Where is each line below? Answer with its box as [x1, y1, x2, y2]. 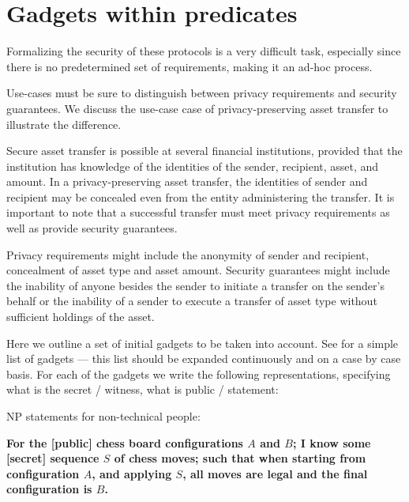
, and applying [92, 465, 172, 481]
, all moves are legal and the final [182, 465, 368, 481]
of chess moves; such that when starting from [114, 450, 366, 466]
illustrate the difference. [6, 115, 122, 132]
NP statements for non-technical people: [6, 408, 201, 424]
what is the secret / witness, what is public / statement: [6, 381, 279, 398]
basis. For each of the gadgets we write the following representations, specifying [6, 365, 391, 382]
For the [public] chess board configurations [6, 434, 243, 451]
